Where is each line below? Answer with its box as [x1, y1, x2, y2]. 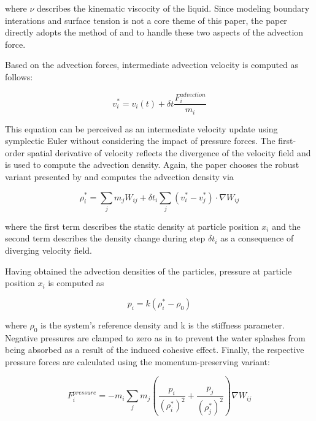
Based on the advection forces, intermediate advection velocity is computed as [5, 58, 299, 71]
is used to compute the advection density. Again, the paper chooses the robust [5, 158, 299, 171]
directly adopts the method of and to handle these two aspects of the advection [5, 26, 304, 39]
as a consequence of [220, 232, 294, 245]
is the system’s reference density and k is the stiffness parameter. [40, 318, 285, 331]
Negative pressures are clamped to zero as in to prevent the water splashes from [5, 331, 306, 344]
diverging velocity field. [5, 244, 93, 257]
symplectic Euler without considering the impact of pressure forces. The [5, 134, 276, 147]
